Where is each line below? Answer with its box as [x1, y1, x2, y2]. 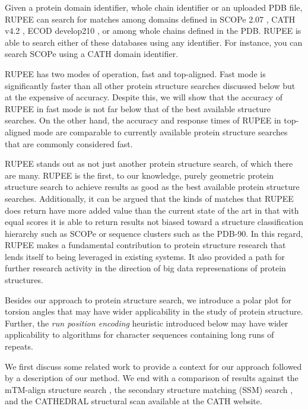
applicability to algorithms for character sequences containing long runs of [5, 328, 274, 341]
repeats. [5, 340, 33, 353]
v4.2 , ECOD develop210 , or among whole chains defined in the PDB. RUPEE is [5, 24, 301, 37]
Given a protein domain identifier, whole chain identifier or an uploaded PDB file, [5, 1, 303, 13]
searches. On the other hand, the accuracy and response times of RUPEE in [5, 114, 281, 126]
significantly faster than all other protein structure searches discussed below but [5, 79, 296, 91]
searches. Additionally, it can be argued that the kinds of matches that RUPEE [5, 192, 294, 204]
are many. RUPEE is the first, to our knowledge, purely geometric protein [5, 169, 274, 181]
